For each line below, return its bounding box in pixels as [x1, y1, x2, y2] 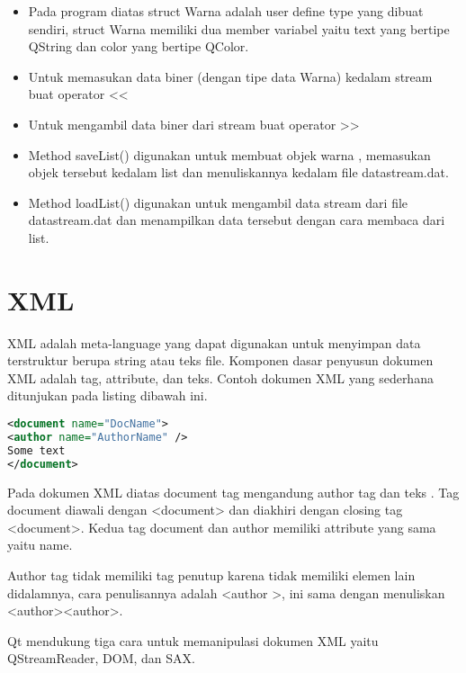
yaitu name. [7, 535, 73, 554]
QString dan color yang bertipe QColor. [28, 37, 249, 56]
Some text [7, 444, 66, 457]
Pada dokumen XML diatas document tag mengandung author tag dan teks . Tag [7, 482, 460, 501]
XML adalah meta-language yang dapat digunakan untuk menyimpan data [7, 333, 421, 352]
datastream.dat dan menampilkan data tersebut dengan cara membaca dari [28, 211, 445, 229]
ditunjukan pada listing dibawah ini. [7, 386, 208, 405]
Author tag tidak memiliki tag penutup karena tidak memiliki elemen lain [7, 565, 416, 584]
